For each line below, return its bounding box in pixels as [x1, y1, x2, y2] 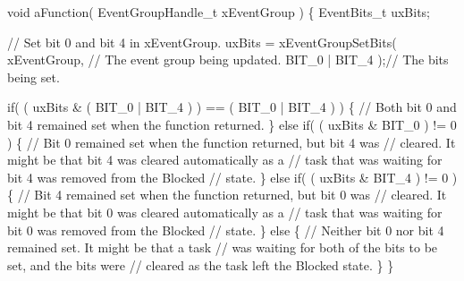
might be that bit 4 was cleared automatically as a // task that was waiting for [7, 150, 443, 169]
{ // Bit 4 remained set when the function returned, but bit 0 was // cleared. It [7, 185, 447, 204]
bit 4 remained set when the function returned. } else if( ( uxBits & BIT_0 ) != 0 [7, 115, 457, 133]
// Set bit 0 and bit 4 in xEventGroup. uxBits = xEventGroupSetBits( [7, 32, 397, 51]
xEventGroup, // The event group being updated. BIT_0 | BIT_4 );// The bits [7, 50, 449, 69]
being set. [7, 67, 60, 86]
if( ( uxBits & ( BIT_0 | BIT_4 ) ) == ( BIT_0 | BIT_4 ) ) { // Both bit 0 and [7, 98, 457, 116]
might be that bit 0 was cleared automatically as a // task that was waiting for [7, 202, 443, 221]
